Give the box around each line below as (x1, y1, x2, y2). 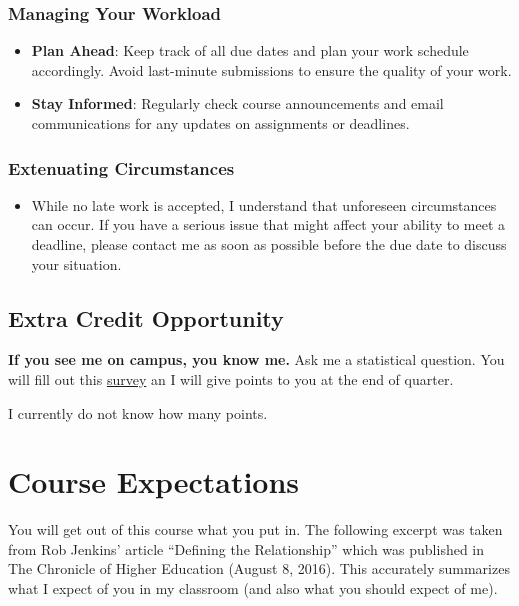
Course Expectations (8, 461, 300, 502)
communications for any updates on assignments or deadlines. (31, 113, 410, 133)
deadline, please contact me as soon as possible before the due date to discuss (31, 234, 507, 254)
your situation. (31, 253, 122, 274)
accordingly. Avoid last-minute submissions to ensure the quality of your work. (31, 59, 512, 80)
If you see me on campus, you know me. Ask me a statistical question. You (8, 349, 505, 370)
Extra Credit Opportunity (8, 302, 284, 333)
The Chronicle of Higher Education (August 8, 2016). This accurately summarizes (8, 558, 510, 579)
